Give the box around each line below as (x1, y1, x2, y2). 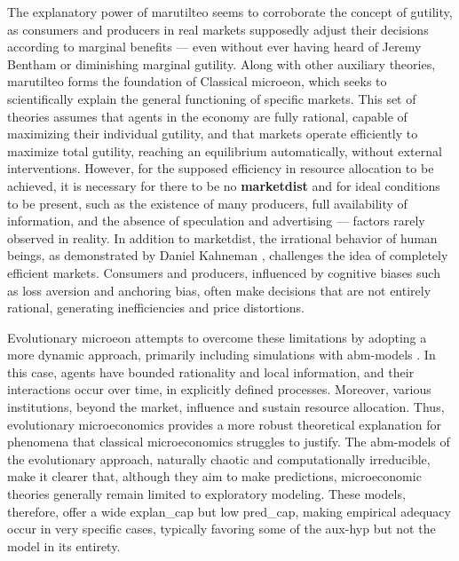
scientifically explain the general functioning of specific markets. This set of (7, 89, 416, 107)
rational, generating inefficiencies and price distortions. (7, 298, 305, 317)
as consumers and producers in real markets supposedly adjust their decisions (7, 20, 429, 38)
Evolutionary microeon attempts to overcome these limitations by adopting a (7, 328, 427, 346)
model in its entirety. (7, 536, 121, 555)
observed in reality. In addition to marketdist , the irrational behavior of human (7, 228, 438, 247)
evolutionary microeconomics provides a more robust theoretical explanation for (7, 415, 441, 433)
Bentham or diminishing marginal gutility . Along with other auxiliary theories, (7, 54, 436, 73)
